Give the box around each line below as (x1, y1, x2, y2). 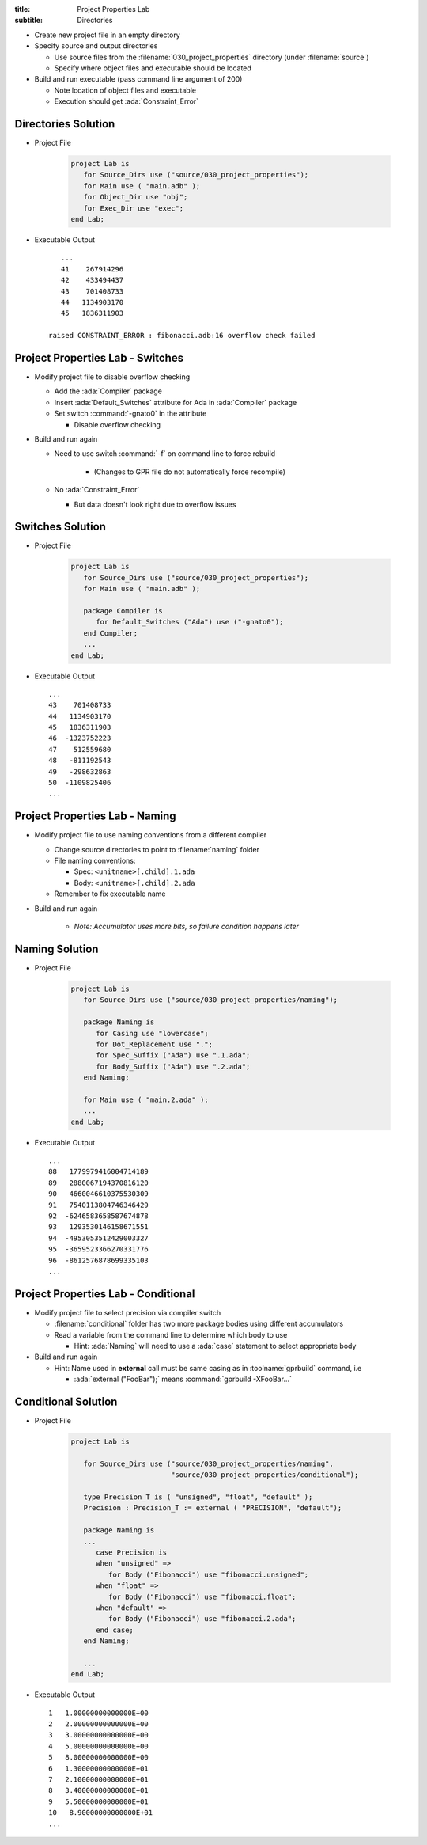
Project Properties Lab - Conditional (14, 1287, 195, 1300)
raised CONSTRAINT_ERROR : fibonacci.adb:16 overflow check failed (48, 331, 316, 340)
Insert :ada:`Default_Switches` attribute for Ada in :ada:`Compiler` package (54, 397, 297, 407)
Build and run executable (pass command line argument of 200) (34, 74, 243, 84)
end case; (96, 1625, 134, 1634)
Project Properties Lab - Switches (14, 351, 184, 364)
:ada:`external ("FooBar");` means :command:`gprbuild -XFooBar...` (74, 1374, 292, 1384)
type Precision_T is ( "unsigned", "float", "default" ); (83, 1493, 313, 1501)
